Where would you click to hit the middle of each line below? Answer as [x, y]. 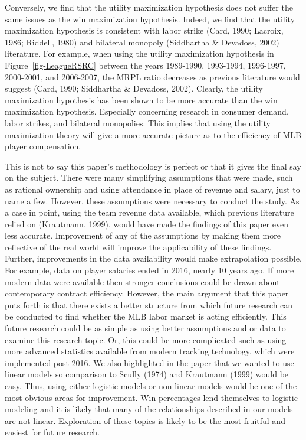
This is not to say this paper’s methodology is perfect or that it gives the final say [153, 166]
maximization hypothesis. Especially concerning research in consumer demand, [147, 111]
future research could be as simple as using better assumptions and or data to [145, 328]
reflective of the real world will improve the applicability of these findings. [138, 247]
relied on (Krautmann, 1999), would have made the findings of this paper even [147, 224]
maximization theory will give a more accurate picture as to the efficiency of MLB [153, 134]
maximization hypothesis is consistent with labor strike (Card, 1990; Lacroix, [144, 30]
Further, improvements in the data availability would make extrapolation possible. [153, 258]
